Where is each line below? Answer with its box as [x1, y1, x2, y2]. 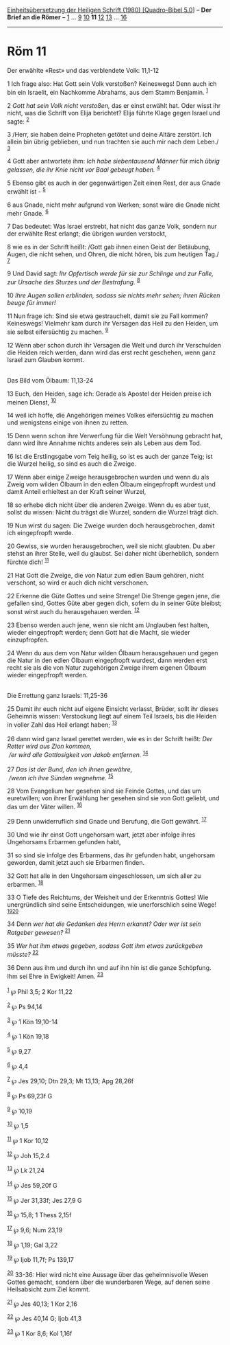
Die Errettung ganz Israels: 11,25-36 [7, 691, 108, 699]
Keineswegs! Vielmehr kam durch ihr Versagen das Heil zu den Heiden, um [7, 319, 218, 327]
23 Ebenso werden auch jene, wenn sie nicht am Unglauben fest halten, [7, 621, 210, 629]
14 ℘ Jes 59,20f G [7, 1179, 57, 1189]
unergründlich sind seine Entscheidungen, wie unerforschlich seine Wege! [7, 901, 217, 909]
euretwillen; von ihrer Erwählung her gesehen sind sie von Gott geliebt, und [7, 794, 220, 802]
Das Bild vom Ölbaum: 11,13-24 [7, 376, 94, 384]
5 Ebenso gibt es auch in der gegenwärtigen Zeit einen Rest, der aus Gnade [7, 179, 221, 187]
